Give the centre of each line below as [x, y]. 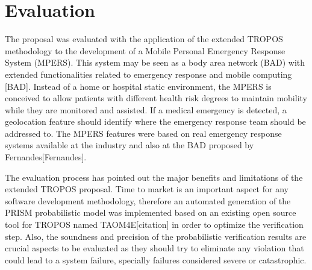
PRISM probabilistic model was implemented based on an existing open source [151, 212]
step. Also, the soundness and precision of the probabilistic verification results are [156, 236]
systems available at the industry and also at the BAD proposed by [129, 145]
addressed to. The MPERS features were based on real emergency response [143, 133]
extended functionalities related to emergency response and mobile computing [148, 74]
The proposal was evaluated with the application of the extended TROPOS [144, 39]
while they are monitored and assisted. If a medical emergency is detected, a [146, 109]
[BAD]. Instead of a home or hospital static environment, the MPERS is [138, 86]
